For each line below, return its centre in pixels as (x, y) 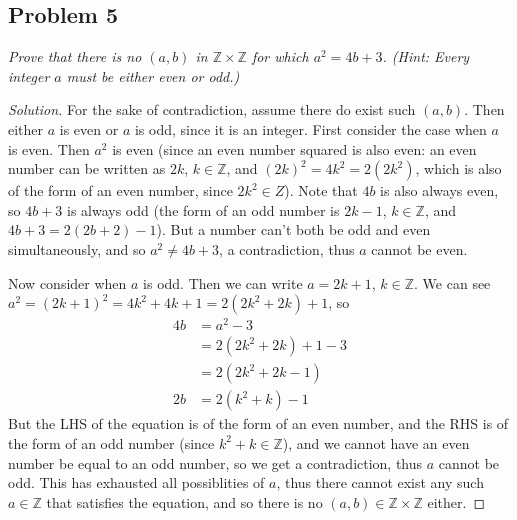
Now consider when (67, 282)
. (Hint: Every (426, 56)
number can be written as (87, 168)
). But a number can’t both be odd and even (293, 229)
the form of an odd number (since (111, 442)
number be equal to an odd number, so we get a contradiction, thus (215, 462)
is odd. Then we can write (223, 282)
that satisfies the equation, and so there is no (184, 501)
